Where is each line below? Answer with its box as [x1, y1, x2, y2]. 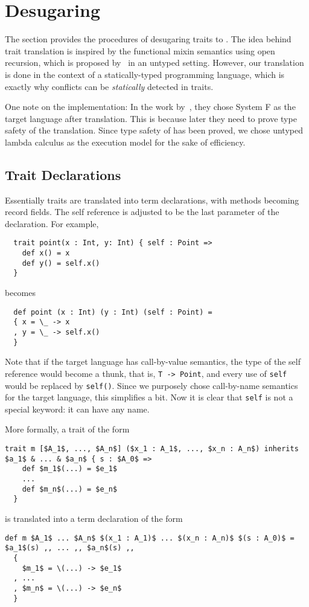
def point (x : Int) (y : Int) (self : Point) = [13, 307, 212, 316]
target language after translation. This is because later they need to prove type [5, 112, 297, 124]
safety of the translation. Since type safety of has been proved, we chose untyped [5, 124, 303, 136]
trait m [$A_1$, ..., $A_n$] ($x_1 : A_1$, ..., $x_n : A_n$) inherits [5, 445, 299, 454]
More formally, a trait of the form [5, 423, 130, 435]
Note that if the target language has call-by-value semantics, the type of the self [5, 355, 301, 368]
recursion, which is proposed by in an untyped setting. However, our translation [5, 56, 304, 69]
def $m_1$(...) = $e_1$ [22, 464, 118, 474]
